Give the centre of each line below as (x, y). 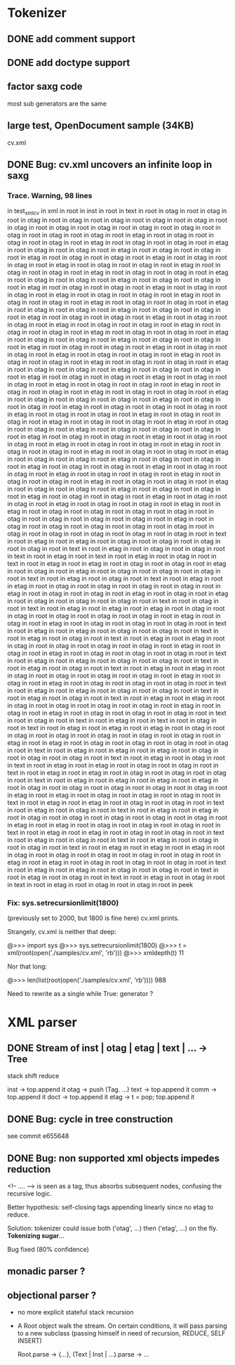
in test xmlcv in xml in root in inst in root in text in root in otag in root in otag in (117, 212)
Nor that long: (27, 966)
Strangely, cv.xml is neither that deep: (62, 932)
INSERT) (29, 1341)
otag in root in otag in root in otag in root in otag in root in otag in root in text (117, 534)
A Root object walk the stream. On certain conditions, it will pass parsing (122, 1326)
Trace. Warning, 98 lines (50, 195)
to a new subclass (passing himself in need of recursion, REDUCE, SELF (121, 1333)
